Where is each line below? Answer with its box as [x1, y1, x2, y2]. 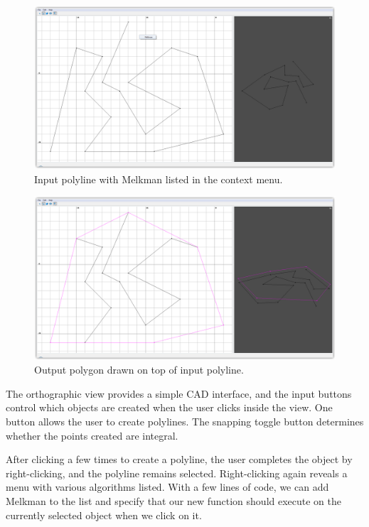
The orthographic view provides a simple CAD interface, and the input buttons [6, 386, 352, 401]
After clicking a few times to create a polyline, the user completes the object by [6, 452, 353, 467]
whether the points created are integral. [6, 428, 178, 442]
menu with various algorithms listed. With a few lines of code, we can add [6, 479, 329, 494]
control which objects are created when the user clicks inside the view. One [6, 400, 333, 415]
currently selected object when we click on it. [6, 507, 202, 522]
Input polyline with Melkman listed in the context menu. [34, 171, 283, 186]
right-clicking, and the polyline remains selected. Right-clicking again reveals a [6, 465, 348, 480]
